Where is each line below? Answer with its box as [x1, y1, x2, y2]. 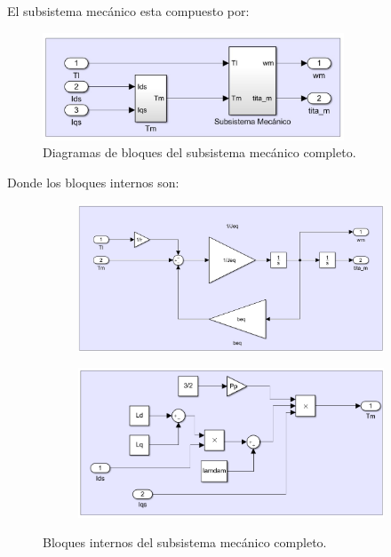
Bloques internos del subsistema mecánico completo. [43, 533, 327, 552]
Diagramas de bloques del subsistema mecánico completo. [43, 143, 356, 162]
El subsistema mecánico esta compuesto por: [7, 2, 250, 20]
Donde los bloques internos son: [7, 173, 180, 191]
